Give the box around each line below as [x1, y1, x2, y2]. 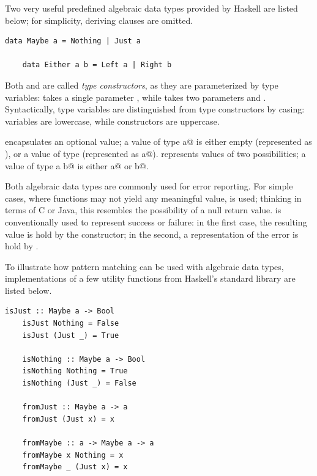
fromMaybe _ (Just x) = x [22, 463, 128, 472]
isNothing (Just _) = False [22, 379, 136, 388]
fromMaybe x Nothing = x [22, 450, 124, 460]
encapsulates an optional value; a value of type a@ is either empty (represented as [5, 135, 312, 148]
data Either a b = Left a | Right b [22, 60, 172, 70]
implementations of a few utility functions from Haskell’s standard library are [5, 272, 296, 285]
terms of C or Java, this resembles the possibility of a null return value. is [5, 203, 282, 216]
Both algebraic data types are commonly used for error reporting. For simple [5, 180, 293, 192]
